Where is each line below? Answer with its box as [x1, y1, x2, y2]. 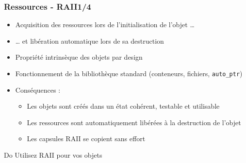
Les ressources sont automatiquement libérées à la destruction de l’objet [27, 117, 241, 127]
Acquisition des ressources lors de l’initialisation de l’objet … [15, 19, 195, 30]
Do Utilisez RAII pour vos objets [4, 150, 102, 160]
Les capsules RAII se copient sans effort [27, 133, 146, 144]
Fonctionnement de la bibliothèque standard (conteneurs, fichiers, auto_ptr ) [15, 68, 243, 78]
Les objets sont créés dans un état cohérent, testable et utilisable [27, 101, 220, 111]
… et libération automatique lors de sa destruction [15, 35, 164, 46]
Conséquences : [15, 84, 61, 95]
